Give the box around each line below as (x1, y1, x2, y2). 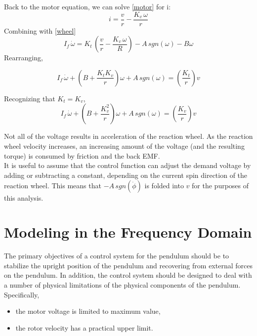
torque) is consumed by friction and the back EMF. (4, 150, 160, 161)
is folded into (144, 180, 184, 191)
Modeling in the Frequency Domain (4, 222, 252, 242)
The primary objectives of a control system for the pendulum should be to (4, 251, 229, 261)
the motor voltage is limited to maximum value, (15, 306, 161, 316)
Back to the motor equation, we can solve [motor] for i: (4, 1, 171, 11)
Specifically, (4, 289, 40, 299)
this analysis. (4, 193, 43, 203)
